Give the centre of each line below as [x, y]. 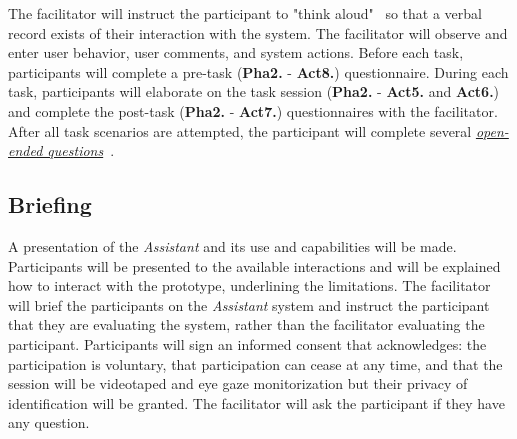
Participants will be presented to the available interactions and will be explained [254, 265]
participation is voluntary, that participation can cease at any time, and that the [255, 363]
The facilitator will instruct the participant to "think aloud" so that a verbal [245, 13]
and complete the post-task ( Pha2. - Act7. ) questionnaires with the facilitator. [253, 110]
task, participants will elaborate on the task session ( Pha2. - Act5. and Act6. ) [254, 91]
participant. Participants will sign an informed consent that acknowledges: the [247, 343]
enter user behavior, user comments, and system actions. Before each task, [236, 52]
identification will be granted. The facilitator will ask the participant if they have [256, 402]
